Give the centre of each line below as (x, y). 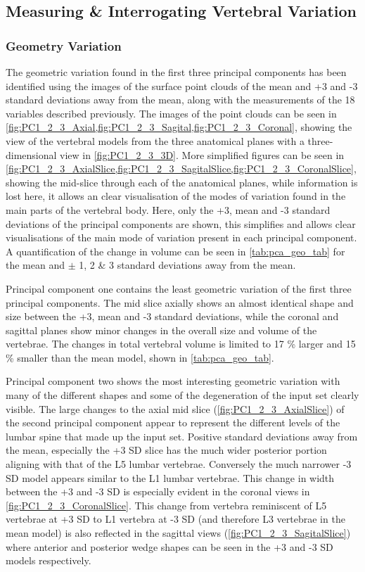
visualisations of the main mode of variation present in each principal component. (181, 237)
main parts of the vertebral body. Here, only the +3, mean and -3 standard (168, 209)
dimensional (31, 154)
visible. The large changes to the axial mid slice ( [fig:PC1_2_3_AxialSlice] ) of (175, 408)
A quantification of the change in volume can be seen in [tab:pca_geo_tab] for (175, 251)
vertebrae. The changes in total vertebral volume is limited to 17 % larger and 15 (181, 344)
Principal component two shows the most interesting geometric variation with (173, 381)
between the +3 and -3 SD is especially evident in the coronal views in (158, 491)
